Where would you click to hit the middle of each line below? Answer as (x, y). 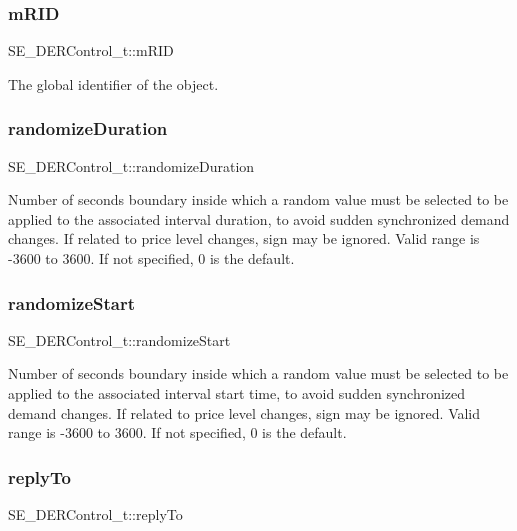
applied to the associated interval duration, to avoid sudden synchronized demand (259, 218)
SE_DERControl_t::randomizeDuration (131, 165)
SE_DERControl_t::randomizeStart (119, 339)
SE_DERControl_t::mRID (91, 50)
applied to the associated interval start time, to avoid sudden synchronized (237, 393)
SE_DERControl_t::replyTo (95, 514)
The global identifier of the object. (113, 83)
